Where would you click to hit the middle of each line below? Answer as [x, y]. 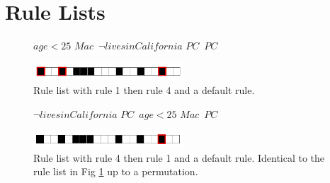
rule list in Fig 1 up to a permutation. [116, 171]
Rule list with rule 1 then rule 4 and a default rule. [144, 90]
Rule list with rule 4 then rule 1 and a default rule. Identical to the [179, 157]
